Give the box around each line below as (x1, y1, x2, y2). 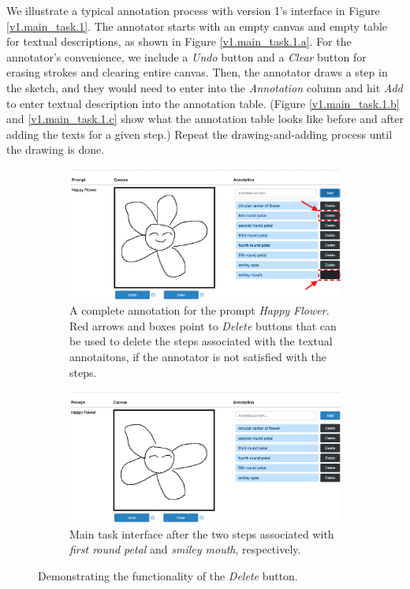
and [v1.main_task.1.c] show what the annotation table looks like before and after (6, 110, 404, 127)
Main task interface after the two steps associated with (69, 525, 334, 542)
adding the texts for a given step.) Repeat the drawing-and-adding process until (6, 125, 393, 142)
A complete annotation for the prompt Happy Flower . (69, 302, 330, 319)
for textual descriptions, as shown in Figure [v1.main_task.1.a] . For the (6, 33, 352, 50)
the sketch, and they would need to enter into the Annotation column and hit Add (6, 79, 403, 95)
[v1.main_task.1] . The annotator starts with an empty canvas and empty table (6, 17, 388, 34)
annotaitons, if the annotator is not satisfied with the (69, 348, 326, 364)
